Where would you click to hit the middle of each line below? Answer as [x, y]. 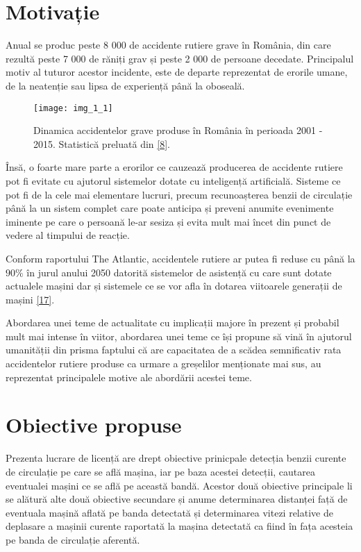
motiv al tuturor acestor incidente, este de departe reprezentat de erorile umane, [177, 72]
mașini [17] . [30, 299]
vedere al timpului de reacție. [68, 235]
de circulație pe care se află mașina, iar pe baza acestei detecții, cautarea [160, 471]
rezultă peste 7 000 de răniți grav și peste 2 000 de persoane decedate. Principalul [180, 58]
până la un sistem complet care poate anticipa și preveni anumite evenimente [170, 208]
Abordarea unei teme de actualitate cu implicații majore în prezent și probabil [173, 323]
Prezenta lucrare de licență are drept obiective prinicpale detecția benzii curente [176, 458]
